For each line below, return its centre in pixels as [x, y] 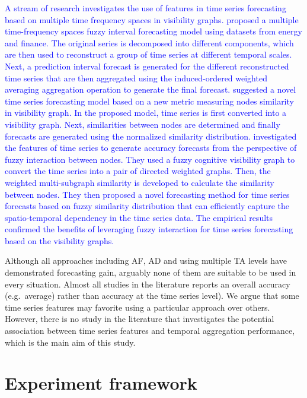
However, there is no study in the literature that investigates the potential [140, 319]
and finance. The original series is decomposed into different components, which [149, 42]
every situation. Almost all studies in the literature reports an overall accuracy [148, 284]
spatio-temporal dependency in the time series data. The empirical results [139, 217]
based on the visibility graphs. [60, 240]
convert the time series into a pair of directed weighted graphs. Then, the [138, 171]
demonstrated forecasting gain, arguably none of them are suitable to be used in [151, 272]
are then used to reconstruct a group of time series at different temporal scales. [148, 54]
